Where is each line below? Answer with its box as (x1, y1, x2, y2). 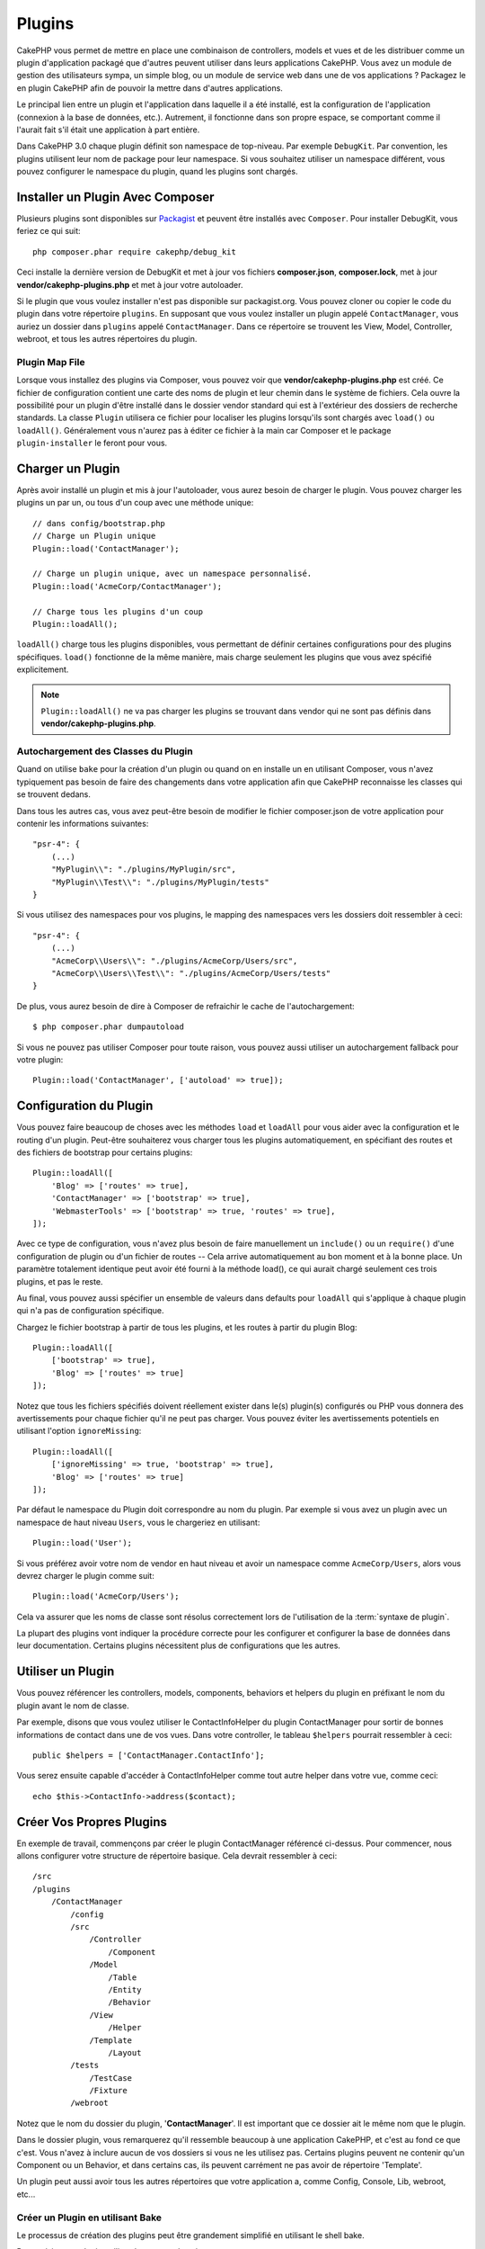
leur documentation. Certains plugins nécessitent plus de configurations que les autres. (16, 1640, 341, 1651)
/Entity (108, 1985, 142, 1994)
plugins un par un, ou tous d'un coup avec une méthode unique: (16, 497, 254, 508)
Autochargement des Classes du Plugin (16, 745, 193, 757)
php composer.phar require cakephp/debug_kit (32, 246, 237, 256)
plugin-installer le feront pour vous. (16, 437, 168, 449)
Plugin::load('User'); (32, 1538, 133, 1548)
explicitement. (16, 664, 69, 675)
